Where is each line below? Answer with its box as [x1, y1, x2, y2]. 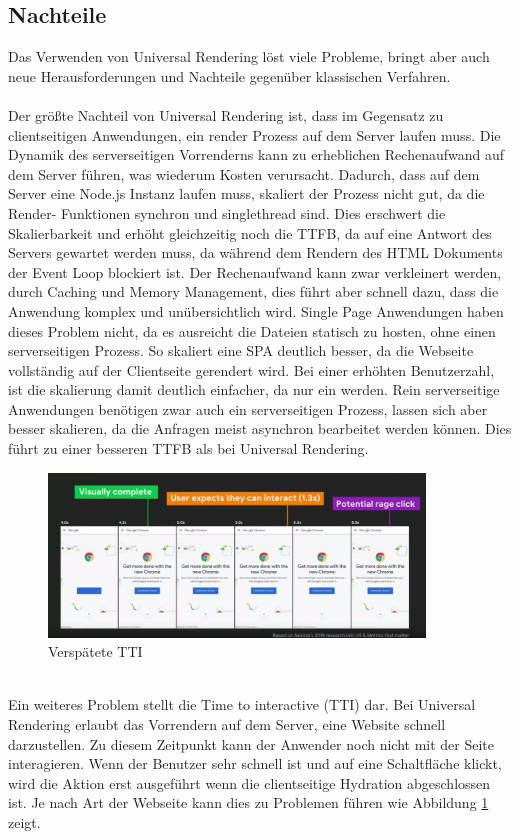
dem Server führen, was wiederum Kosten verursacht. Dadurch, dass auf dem [8, 163, 480, 184]
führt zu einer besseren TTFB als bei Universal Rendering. [8, 438, 369, 459]
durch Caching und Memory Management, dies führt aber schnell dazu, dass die [8, 281, 499, 302]
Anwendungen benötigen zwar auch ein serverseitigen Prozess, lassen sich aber [8, 398, 488, 419]
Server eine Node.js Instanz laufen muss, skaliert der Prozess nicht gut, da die [8, 183, 485, 204]
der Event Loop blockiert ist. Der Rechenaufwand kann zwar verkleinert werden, [8, 261, 502, 282]
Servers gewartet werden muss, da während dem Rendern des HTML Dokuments [8, 242, 503, 263]
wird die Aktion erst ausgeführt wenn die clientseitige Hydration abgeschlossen [8, 772, 491, 793]
